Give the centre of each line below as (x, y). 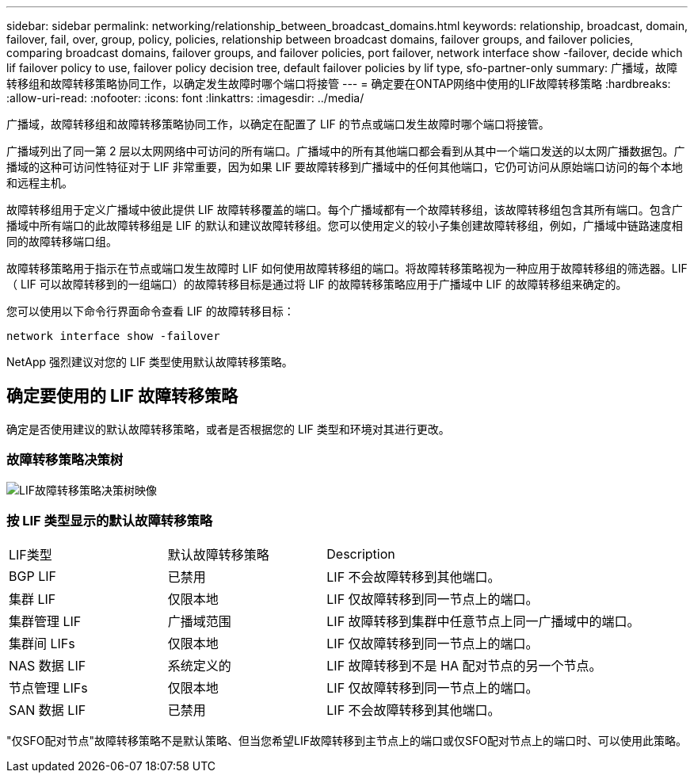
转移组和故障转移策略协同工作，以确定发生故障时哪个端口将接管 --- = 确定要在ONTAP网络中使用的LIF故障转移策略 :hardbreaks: (339, 84)
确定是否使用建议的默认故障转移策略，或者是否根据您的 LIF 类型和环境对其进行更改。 (228, 429)
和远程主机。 (40, 183)
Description (361, 554)
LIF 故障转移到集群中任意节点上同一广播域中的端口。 (483, 622)
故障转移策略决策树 (65, 460)
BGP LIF (32, 577)
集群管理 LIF (45, 622)
